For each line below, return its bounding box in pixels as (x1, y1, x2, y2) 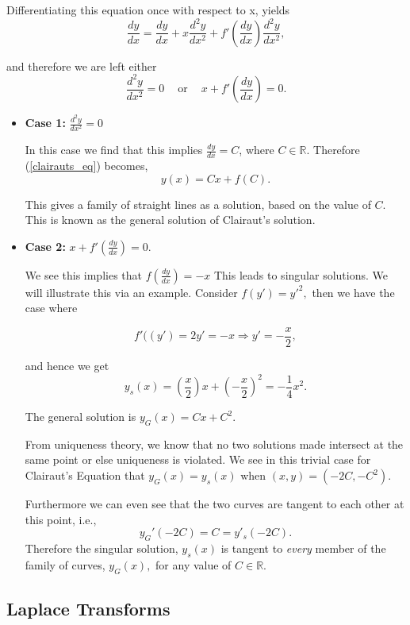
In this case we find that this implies (25, 141, 203, 158)
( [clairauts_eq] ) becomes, (25, 156, 148, 173)
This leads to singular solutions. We (213, 266, 388, 283)
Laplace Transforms (6, 596, 171, 621)
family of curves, (25, 556, 105, 573)
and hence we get (25, 357, 109, 373)
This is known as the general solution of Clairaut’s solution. (25, 211, 316, 228)
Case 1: (25, 114, 66, 130)
